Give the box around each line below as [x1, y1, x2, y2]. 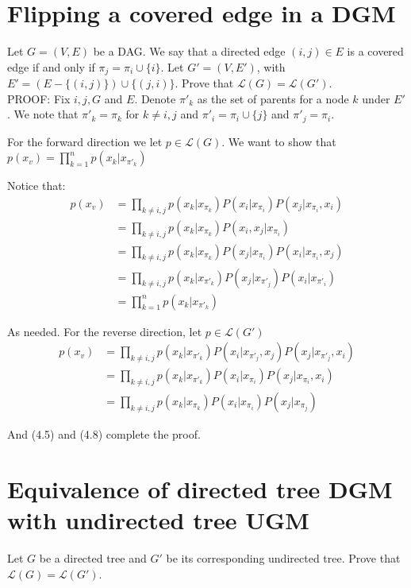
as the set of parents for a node [197, 90, 349, 106]
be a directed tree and [39, 549, 147, 566]
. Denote [134, 90, 176, 106]
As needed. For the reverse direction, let [7, 323, 202, 339]
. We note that [7, 106, 79, 122]
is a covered [347, 43, 404, 60]
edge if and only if [7, 58, 95, 75]
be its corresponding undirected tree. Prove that [166, 549, 401, 566]
